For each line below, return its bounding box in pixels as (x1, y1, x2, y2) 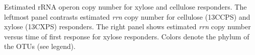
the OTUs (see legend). (4, 41, 76, 51)
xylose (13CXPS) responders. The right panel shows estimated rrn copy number (4, 21, 251, 32)
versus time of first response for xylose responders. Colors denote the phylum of (4, 31, 249, 41)
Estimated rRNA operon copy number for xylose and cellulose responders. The (4, 2, 247, 12)
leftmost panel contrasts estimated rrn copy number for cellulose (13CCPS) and (4, 11, 250, 22)
